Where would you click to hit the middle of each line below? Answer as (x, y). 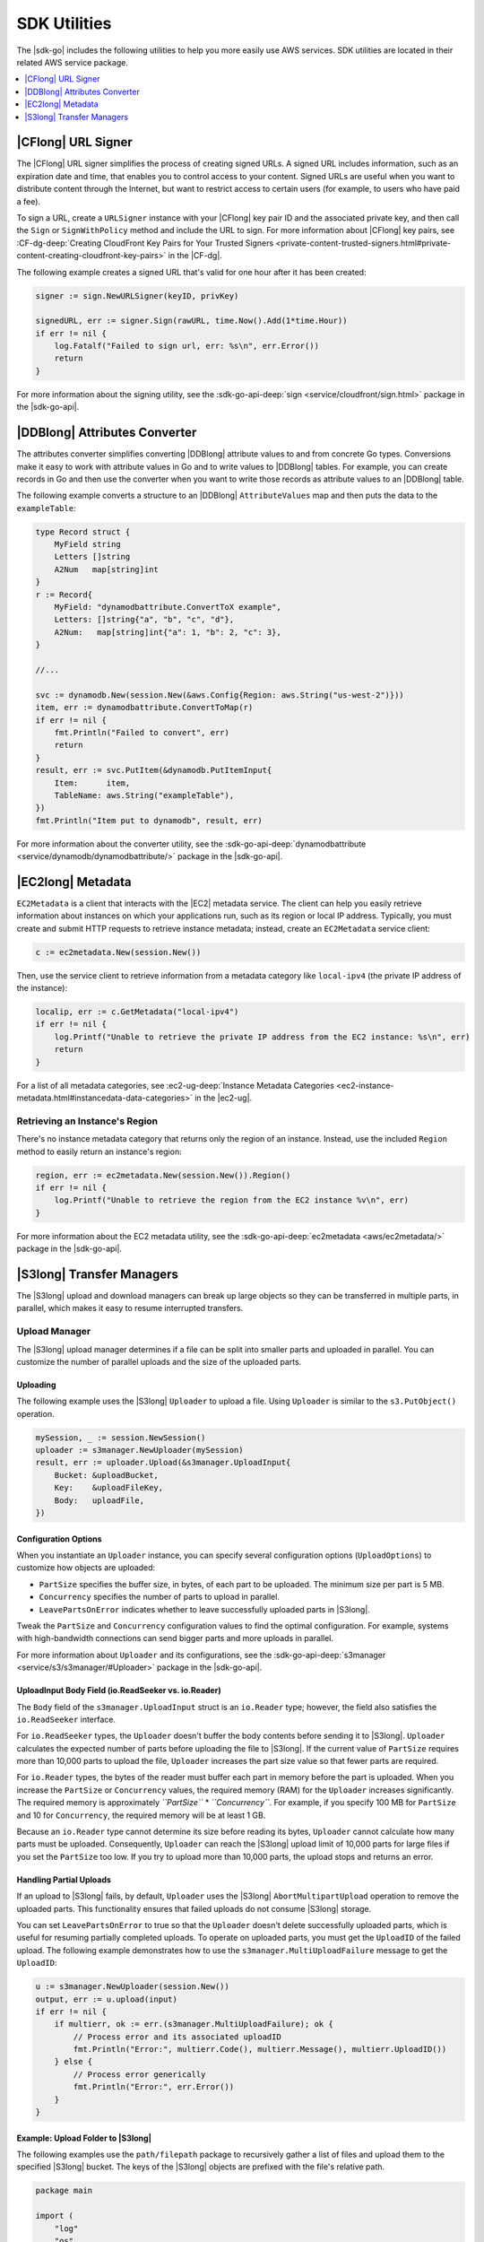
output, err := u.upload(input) (107, 1999)
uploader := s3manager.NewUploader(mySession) (139, 1450)
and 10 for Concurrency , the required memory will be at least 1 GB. (141, 1815)
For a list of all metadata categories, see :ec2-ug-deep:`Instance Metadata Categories (176, 1085)
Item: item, (92, 783)
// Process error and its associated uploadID (177, 2037)
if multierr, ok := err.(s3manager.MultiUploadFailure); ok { (194, 2024)
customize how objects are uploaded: (86, 1568)
